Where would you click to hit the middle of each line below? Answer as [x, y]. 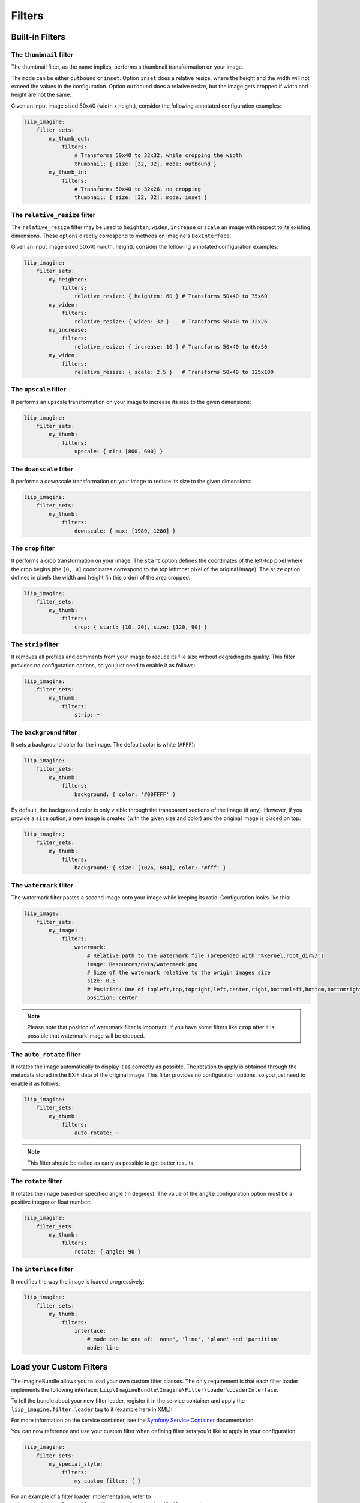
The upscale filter [38, 390]
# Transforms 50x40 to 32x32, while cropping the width [158, 155]
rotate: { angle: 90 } [107, 1251]
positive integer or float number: [51, 1202]
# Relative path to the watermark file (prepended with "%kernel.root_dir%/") [206, 956]
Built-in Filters [38, 37]
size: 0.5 [102, 981]
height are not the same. [41, 95]
